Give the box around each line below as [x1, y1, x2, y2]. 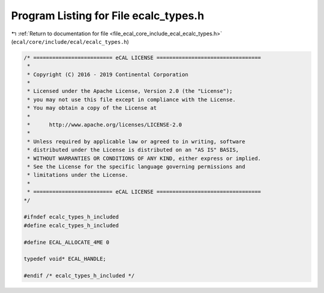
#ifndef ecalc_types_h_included [23, 213, 119, 220]
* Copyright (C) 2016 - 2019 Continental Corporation [27, 71, 188, 78]
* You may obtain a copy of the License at [27, 105, 157, 111]
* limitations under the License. [27, 171, 128, 179]
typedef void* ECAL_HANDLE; [23, 255, 106, 262]
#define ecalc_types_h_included [23, 222, 119, 229]
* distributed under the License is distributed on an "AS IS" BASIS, [27, 147, 239, 153]
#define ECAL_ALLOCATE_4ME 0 [23, 238, 110, 246]
